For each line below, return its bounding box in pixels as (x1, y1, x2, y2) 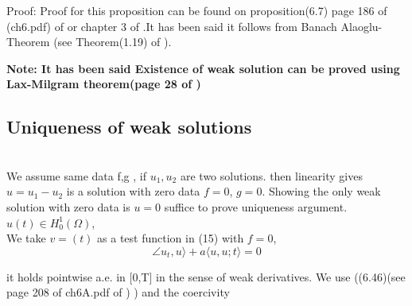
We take (6, 230, 46, 246)
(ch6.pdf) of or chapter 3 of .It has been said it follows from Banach (6, 17, 337, 34)
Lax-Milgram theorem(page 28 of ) (6, 76, 201, 92)
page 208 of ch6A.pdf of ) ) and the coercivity (6, 284, 230, 300)
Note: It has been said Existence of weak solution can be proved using (6, 60, 400, 76)
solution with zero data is (6, 198, 130, 215)
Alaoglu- (340, 17, 383, 34)
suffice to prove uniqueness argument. (164, 198, 348, 215)
